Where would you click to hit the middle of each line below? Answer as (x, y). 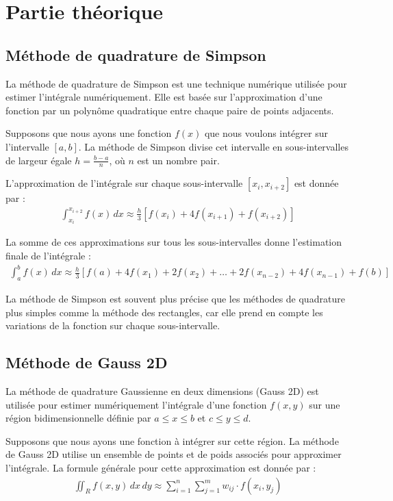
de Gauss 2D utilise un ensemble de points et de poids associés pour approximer (174, 454)
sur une (325, 404)
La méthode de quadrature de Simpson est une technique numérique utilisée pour (176, 83)
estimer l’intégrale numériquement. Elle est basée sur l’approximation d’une (164, 97)
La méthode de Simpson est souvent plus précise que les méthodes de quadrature (175, 298)
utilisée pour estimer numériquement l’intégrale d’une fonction (136, 404)
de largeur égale (39, 160)
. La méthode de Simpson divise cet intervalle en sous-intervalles (213, 146)
